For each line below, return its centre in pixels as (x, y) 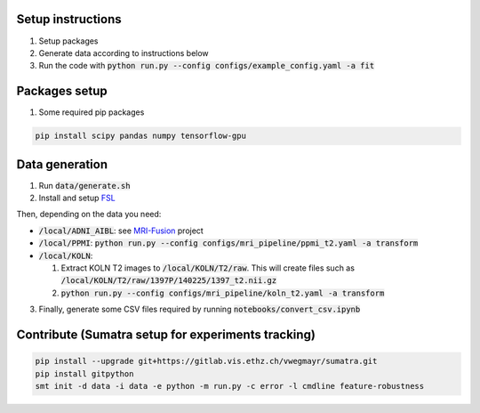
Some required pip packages (92, 112)
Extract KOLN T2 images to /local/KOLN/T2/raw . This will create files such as (208, 268)
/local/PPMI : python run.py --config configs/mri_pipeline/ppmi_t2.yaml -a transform (228, 243)
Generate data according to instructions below (124, 53)
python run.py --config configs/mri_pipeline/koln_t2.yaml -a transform (223, 293)
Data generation (62, 164)
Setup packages (68, 41)
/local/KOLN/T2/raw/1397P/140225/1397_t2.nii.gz (169, 281)
